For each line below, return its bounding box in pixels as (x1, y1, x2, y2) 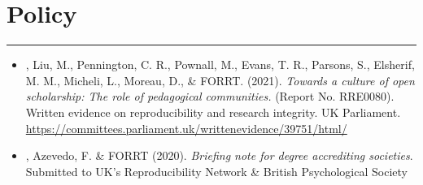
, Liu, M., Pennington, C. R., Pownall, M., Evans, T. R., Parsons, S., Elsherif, (25, 56, 415, 73)
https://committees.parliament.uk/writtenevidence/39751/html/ (25, 119, 347, 136)
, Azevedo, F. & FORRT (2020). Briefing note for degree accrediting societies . (25, 147, 413, 164)
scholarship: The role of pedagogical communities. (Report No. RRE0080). (25, 88, 395, 105)
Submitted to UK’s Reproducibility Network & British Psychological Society (25, 162, 408, 179)
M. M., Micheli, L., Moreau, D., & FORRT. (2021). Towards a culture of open (25, 71, 415, 88)
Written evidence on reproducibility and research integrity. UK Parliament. (25, 103, 401, 120)
